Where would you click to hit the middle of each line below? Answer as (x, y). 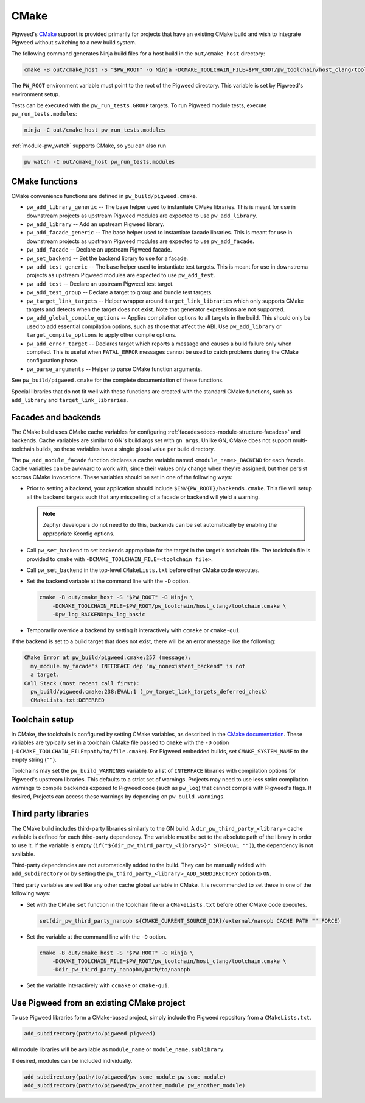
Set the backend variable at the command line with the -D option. (108, 581)
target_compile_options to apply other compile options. (102, 335)
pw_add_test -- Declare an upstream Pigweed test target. (100, 284)
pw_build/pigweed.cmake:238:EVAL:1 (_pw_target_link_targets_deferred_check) (149, 692)
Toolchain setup (43, 720)
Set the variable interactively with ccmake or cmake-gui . (98, 985)
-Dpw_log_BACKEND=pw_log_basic (99, 615)
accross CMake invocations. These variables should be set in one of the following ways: (122, 477)
